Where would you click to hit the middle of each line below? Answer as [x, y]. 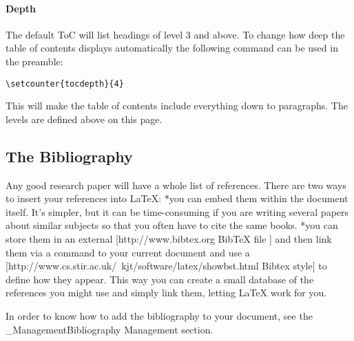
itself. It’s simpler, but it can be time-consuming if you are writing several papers [177, 211]
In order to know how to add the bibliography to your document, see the [159, 315]
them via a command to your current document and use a [128, 252]
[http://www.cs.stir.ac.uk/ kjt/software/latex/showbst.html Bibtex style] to [166, 266]
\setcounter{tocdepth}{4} [65, 84]
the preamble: [34, 61]
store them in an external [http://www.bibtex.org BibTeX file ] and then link [169, 239]
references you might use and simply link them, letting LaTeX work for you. [166, 293]
